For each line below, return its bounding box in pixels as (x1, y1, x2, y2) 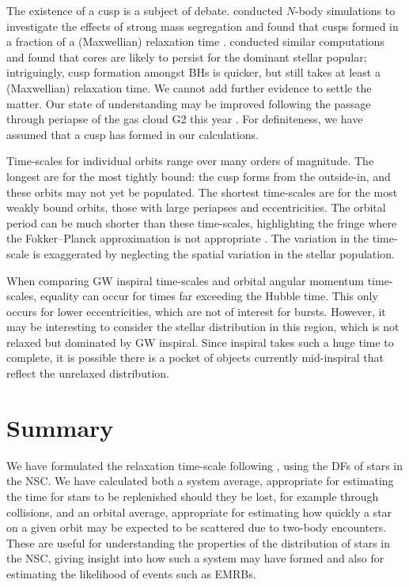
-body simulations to (295, 2, 396, 18)
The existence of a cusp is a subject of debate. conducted (6, 2, 283, 18)
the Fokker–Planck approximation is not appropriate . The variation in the (6, 230, 369, 246)
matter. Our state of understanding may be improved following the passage (6, 95, 371, 111)
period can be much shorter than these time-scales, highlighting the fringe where (6, 214, 397, 231)
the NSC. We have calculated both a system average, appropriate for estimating (6, 472, 394, 489)
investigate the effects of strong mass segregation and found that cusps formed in (6, 17, 399, 34)
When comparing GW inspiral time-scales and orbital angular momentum (6, 272, 365, 288)
